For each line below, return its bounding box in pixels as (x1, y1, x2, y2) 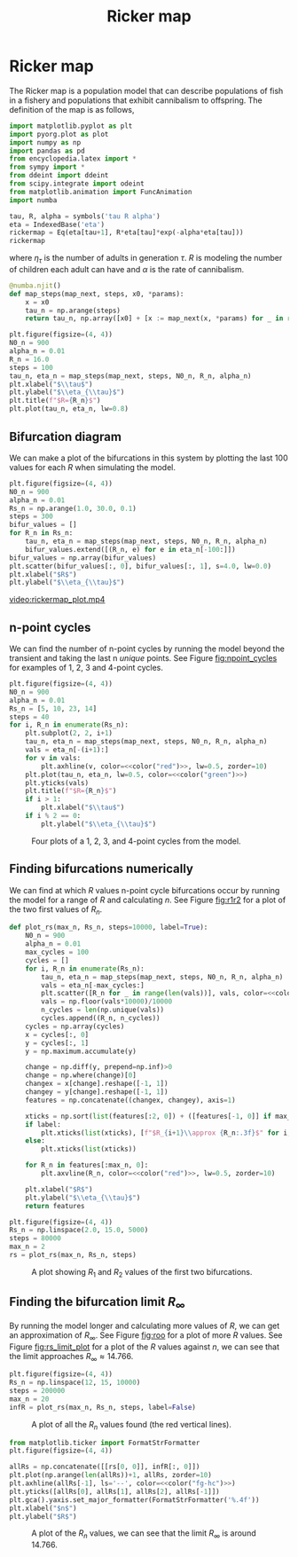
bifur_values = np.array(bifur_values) (9, 553, 157, 562)
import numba (9, 195, 58, 205)
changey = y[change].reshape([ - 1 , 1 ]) (25, 1088, 169, 1097)
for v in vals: (25, 753, 82, 762)
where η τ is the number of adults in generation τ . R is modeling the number (9, 253, 283, 265)
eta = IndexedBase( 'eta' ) (9, 220, 105, 229)
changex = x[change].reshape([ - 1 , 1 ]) (25, 1080, 169, 1089)
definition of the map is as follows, (9, 104, 135, 114)
